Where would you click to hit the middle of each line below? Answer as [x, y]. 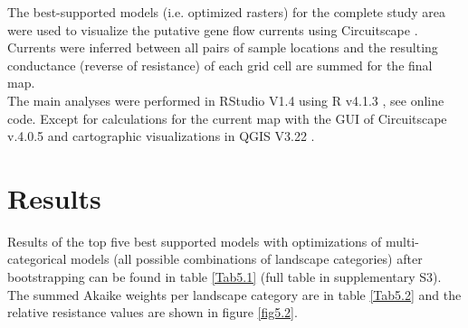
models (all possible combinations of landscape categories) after [247, 259]
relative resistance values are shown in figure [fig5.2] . [153, 312]
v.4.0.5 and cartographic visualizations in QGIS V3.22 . [161, 136]
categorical [37, 259]
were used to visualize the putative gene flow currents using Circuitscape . [213, 29]
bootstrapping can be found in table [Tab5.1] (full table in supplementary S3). [224, 277]
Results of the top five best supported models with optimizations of [195, 241]
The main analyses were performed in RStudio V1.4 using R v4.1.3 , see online [226, 100]
